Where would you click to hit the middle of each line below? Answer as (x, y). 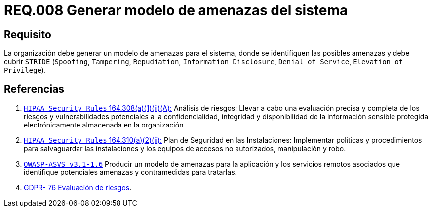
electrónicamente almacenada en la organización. (105, 125)
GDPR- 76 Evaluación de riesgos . (78, 188)
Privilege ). (25, 70)
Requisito (28, 34)
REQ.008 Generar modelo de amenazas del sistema (176, 10)
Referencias (34, 89)
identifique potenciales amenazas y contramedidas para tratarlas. (130, 172)
